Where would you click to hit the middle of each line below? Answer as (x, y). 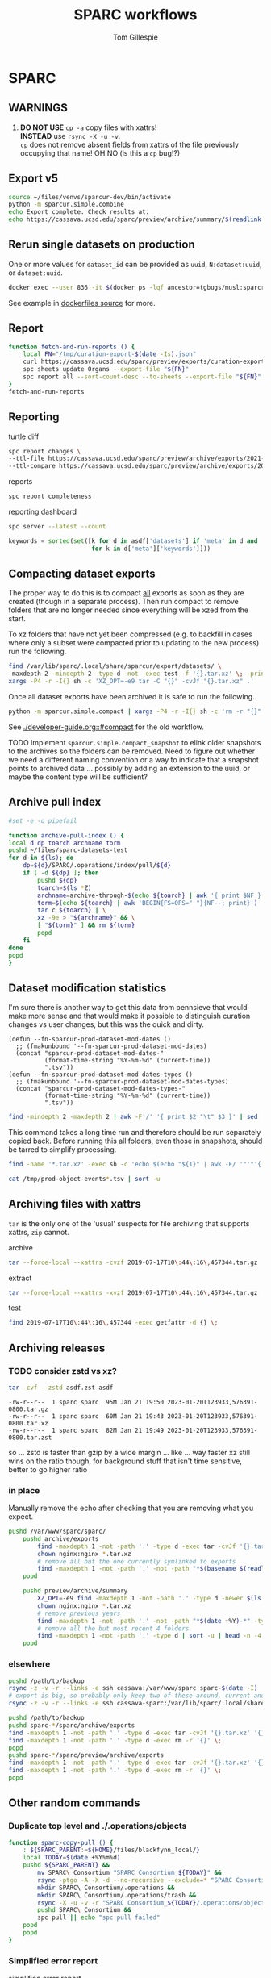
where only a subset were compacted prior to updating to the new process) (134, 643)
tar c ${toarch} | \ (72, 910)
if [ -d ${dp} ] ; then (61, 873)
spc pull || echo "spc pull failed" (99, 1917)
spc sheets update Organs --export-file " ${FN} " (106, 369)
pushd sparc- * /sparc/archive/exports (72, 1725)
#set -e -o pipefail (43, 820)
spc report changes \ (45, 451)
